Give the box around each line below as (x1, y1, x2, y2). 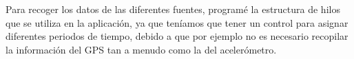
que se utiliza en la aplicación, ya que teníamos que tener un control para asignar (6, 15, 348, 29)
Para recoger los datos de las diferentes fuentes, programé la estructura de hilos (6, 2, 340, 16)
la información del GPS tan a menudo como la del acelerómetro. (6, 42, 277, 56)
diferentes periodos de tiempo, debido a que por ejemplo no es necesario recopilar (6, 29, 348, 43)
